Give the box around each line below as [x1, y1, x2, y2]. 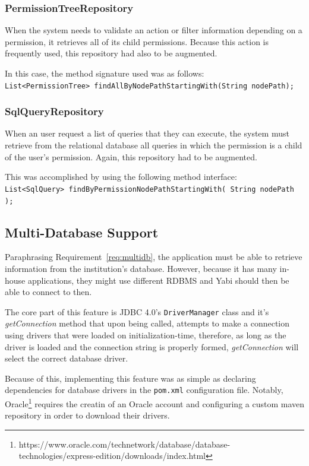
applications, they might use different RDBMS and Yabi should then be [27, 274, 289, 286]
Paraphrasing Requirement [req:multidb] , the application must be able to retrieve [5, 251, 302, 263]
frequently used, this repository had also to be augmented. [5, 47, 217, 59]
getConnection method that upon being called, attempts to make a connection [5, 317, 290, 329]
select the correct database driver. [5, 352, 128, 364]
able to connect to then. [5, 286, 92, 298]
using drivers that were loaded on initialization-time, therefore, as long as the [5, 328, 286, 341]
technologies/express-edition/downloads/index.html [18, 449, 206, 462]
